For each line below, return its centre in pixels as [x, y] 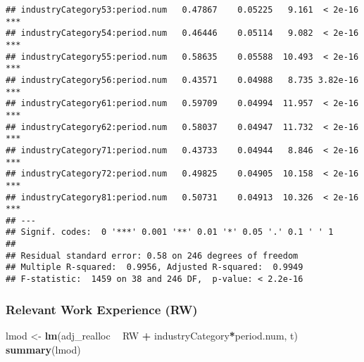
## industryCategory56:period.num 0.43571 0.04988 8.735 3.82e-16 [182, 80]
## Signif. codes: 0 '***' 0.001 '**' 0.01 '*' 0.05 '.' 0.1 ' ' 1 [170, 232]
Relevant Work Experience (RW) [102, 309]
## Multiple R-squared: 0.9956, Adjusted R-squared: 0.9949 [155, 267]
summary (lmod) [43, 349]
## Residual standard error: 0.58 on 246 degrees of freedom [152, 256]
